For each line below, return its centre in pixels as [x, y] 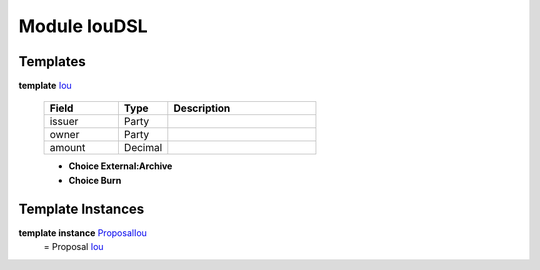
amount [67, 148]
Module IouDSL [83, 26]
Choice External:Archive [120, 166]
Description [202, 108]
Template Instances [81, 208]
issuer [64, 122]
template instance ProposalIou [82, 232]
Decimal [143, 148]
